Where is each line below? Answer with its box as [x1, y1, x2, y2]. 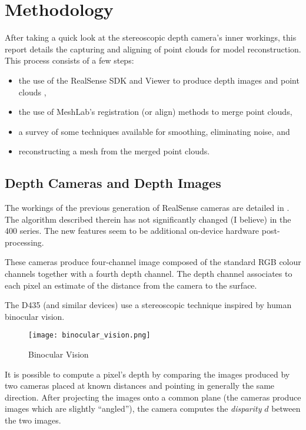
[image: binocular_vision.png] [28, 331, 151, 340]
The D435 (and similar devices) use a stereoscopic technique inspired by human [5, 299, 292, 311]
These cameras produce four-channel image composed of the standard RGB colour [5, 256, 301, 268]
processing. [5, 236, 44, 248]
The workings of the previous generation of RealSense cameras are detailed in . [5, 201, 290, 214]
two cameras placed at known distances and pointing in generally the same [5, 379, 275, 392]
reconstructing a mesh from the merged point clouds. [18, 145, 210, 157]
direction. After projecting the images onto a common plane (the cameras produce [5, 391, 301, 403]
